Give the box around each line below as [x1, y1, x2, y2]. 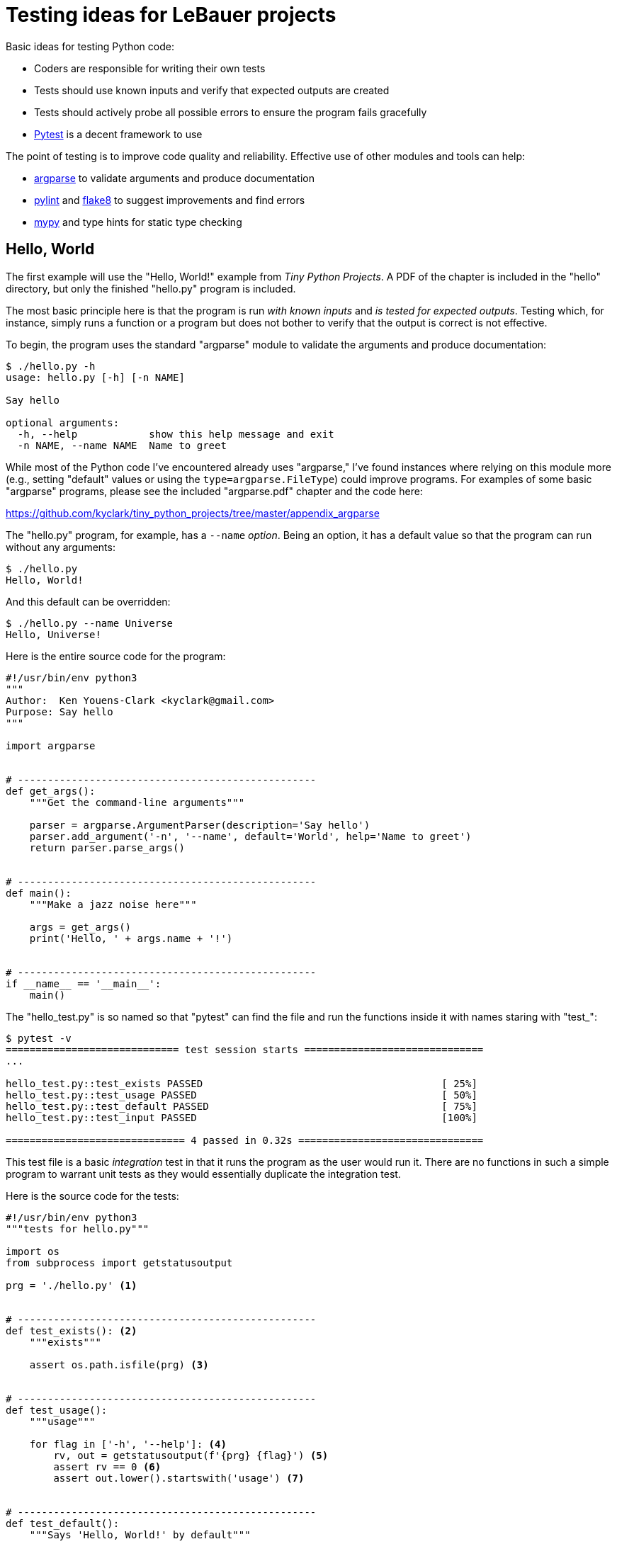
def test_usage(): [6, 1404, 108, 1416]
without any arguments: [6, 540, 115, 553]
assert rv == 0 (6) [53, 1460, 162, 1472]
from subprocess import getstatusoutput [6, 1256, 233, 1268]
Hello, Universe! [6, 628, 101, 640]
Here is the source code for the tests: [6, 1189, 179, 1202]
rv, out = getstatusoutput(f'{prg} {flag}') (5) [53, 1449, 329, 1461]
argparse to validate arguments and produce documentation [34, 171, 315, 184]
